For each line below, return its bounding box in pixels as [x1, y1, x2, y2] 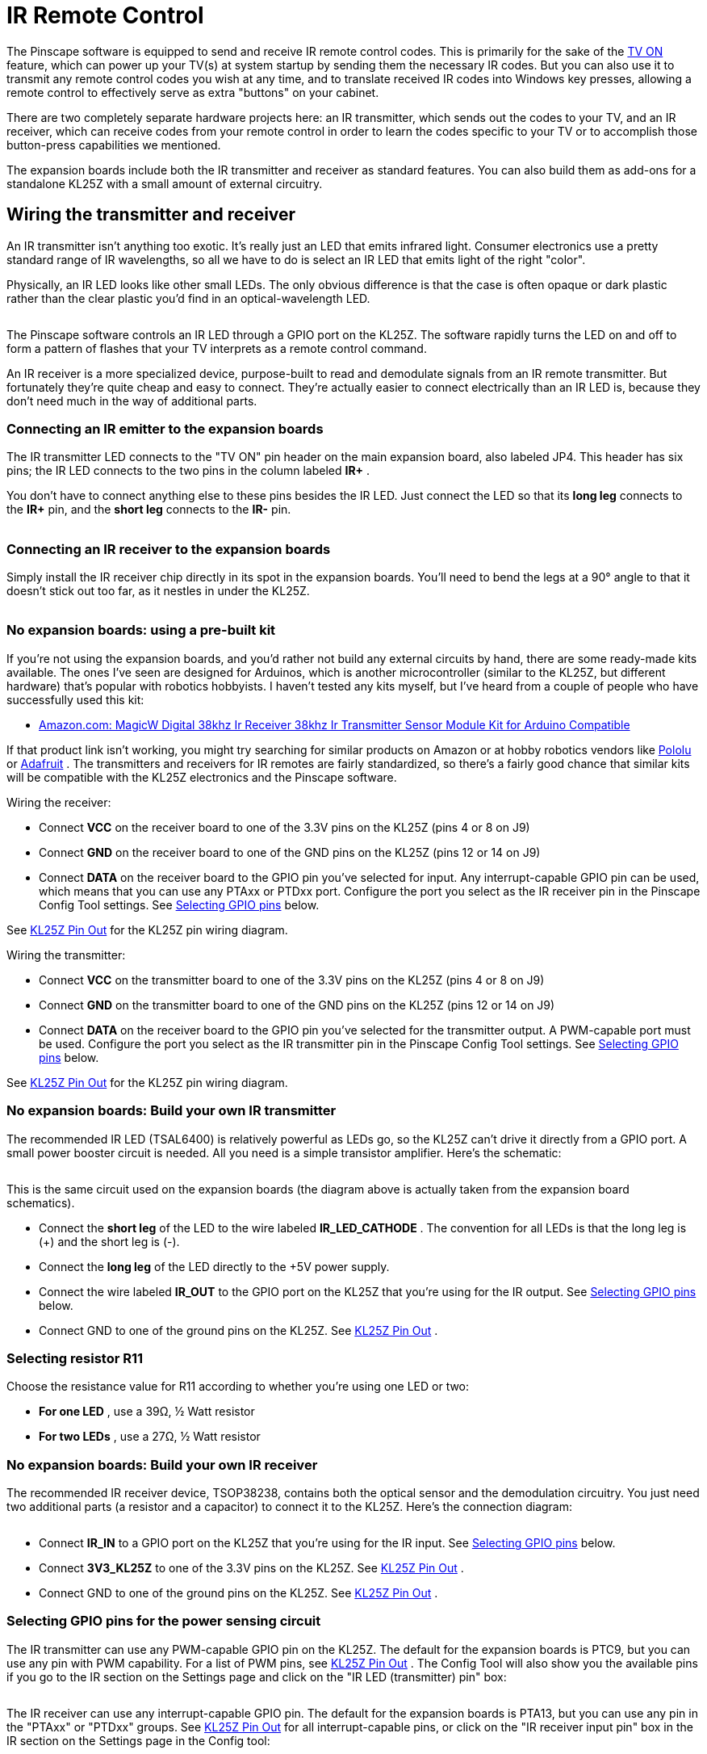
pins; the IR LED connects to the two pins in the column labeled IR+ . [6, 464, 370, 478]
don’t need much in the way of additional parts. [6, 393, 257, 408]
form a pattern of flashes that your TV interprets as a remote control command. [6, 341, 427, 355]
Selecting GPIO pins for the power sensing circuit [6, 1613, 321, 1630]
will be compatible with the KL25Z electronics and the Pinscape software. [6, 770, 397, 784]
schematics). [6, 1195, 75, 1210]
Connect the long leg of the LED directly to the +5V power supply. [39, 1259, 390, 1274]
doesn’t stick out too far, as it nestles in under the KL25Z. [6, 584, 310, 598]
